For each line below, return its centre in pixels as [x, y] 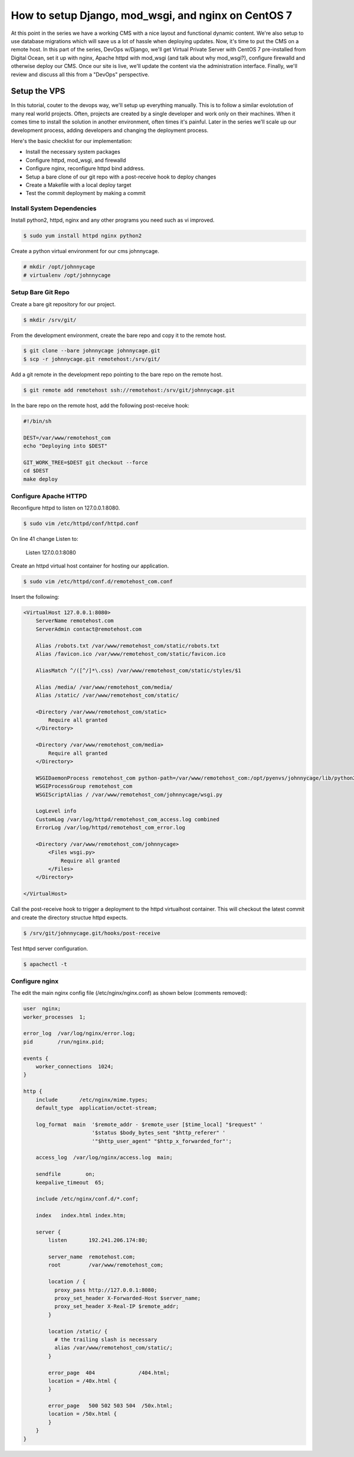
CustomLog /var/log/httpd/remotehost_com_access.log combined [127, 819]
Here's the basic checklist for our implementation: [72, 141]
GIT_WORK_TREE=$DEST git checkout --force [86, 462]
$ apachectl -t [45, 964]
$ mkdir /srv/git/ [50, 320]
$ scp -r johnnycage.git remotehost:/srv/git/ [92, 359]
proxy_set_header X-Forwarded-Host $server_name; [127, 1298]
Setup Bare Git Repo [40, 293]
